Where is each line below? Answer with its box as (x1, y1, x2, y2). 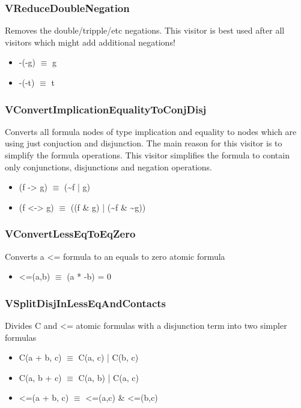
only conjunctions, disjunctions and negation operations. (5, 160, 212, 173)
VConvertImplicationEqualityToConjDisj (5, 101, 207, 116)
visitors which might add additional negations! (5, 35, 175, 48)
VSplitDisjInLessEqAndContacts (5, 295, 166, 310)
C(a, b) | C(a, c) (78, 371, 139, 383)
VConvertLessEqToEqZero (5, 226, 136, 241)
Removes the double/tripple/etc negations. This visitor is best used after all (5, 24, 285, 37)
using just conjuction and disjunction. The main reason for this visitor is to (5, 137, 282, 149)
